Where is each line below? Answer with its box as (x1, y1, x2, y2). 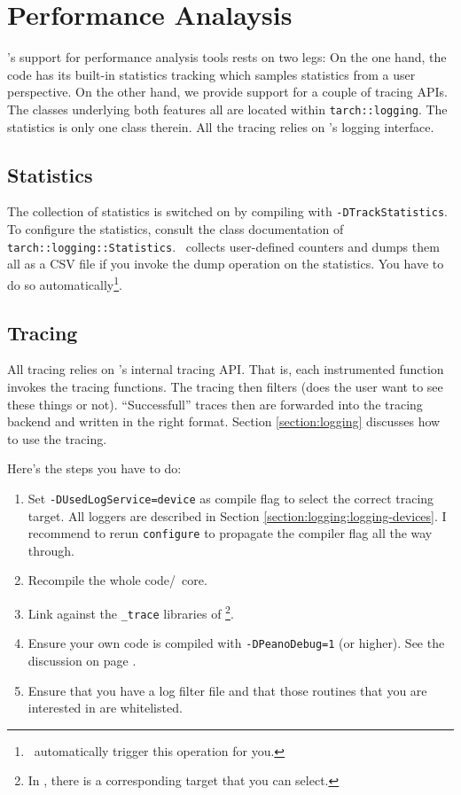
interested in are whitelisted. (27, 698, 183, 717)
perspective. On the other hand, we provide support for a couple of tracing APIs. (7, 82, 448, 101)
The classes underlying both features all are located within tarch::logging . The (7, 99, 448, 118)
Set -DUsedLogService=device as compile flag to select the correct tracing (27, 488, 434, 507)
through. (27, 541, 74, 559)
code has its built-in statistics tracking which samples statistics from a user (7, 65, 416, 83)
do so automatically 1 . (7, 272, 122, 293)
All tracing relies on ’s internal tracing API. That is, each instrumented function (7, 360, 444, 378)
